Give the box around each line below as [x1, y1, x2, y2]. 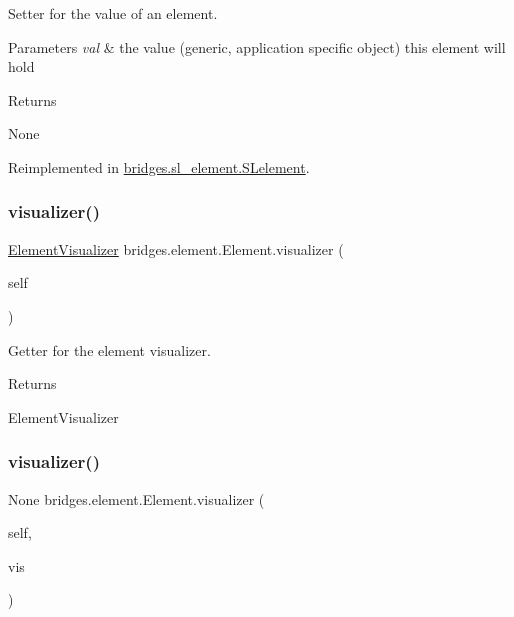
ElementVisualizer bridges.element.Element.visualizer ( [8, 238, 344, 259]
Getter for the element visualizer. [8, 339, 211, 360]
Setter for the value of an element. [8, 3, 218, 23]
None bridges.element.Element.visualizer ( [8, 488, 265, 509]
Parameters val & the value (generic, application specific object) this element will [8, 36, 506, 57]
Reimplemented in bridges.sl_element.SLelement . [8, 156, 310, 177]
